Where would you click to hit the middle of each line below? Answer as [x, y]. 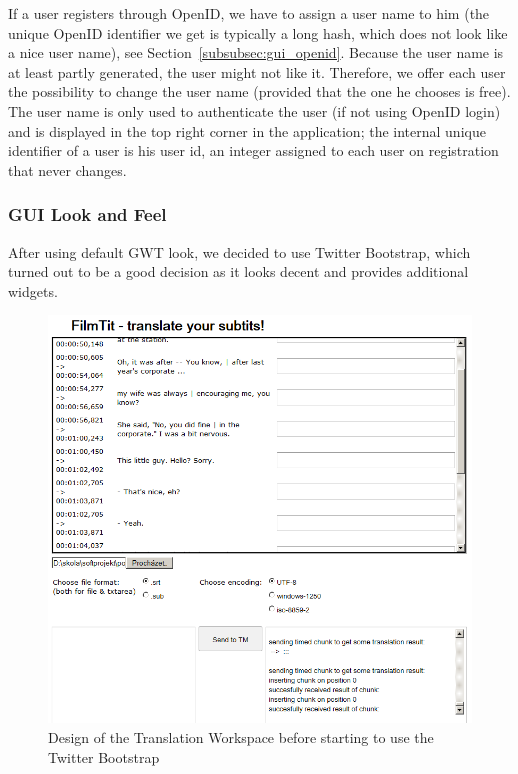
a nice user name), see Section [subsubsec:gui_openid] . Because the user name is [256, 52]
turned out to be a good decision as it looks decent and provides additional [238, 271]
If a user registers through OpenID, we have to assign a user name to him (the [249, 13]
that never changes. [67, 169]
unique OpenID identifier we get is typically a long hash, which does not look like [258, 32]
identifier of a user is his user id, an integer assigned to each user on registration [253, 150]
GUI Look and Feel [87, 214]
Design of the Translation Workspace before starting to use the [241, 736]
